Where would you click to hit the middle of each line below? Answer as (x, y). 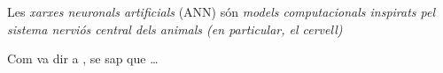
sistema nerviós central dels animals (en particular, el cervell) (175, 29)
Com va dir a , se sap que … (83, 58)
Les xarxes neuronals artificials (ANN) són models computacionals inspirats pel (221, 11)
